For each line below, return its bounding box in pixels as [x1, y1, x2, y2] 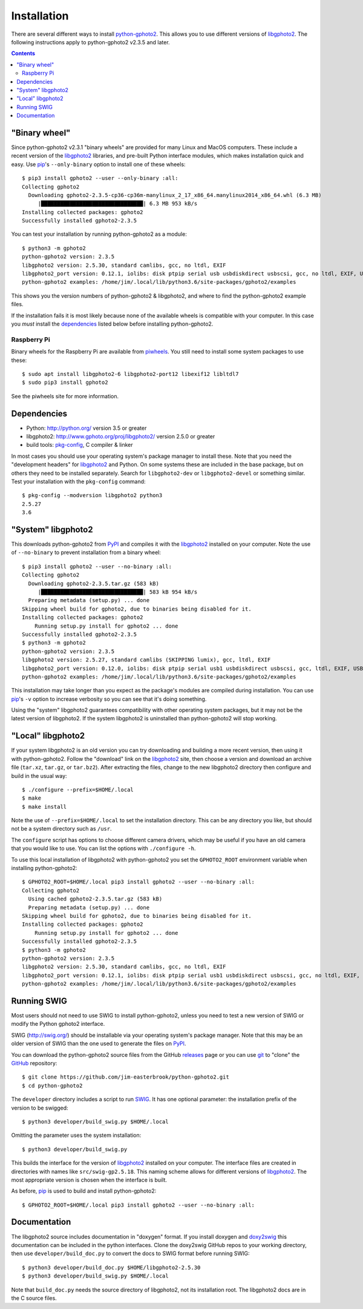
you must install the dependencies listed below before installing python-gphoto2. [11, 320, 214, 327]
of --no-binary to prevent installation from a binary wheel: [11, 549, 162, 556]
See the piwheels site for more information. [11, 392, 119, 400]
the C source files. [11, 1294, 57, 1302]
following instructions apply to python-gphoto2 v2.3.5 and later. [11, 38, 170, 45]
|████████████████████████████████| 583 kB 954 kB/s [38, 588, 198, 595]
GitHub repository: [11, 1059, 57, 1066]
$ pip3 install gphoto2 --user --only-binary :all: [22, 175, 178, 182]
